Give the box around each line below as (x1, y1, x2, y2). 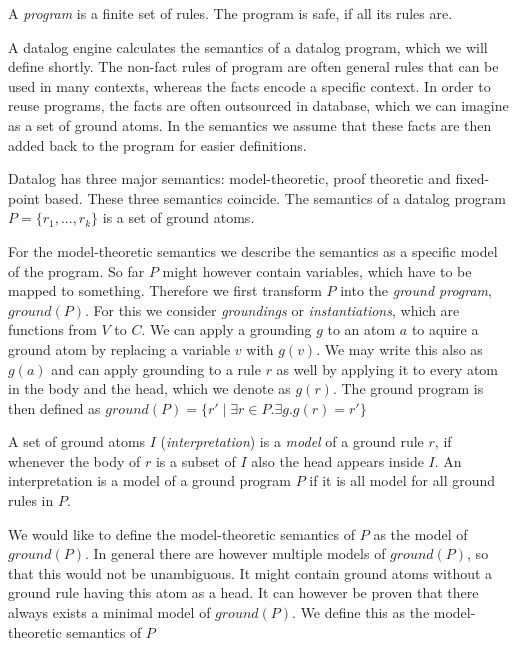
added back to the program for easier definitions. (8, 134, 307, 155)
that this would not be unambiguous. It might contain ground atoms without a (8, 562, 493, 583)
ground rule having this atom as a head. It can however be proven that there (8, 582, 479, 603)
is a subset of (155, 450, 236, 471)
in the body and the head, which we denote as (8, 378, 291, 399)
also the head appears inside (251, 450, 424, 471)
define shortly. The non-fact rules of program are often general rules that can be (8, 56, 499, 77)
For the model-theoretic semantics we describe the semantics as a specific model (8, 240, 498, 261)
